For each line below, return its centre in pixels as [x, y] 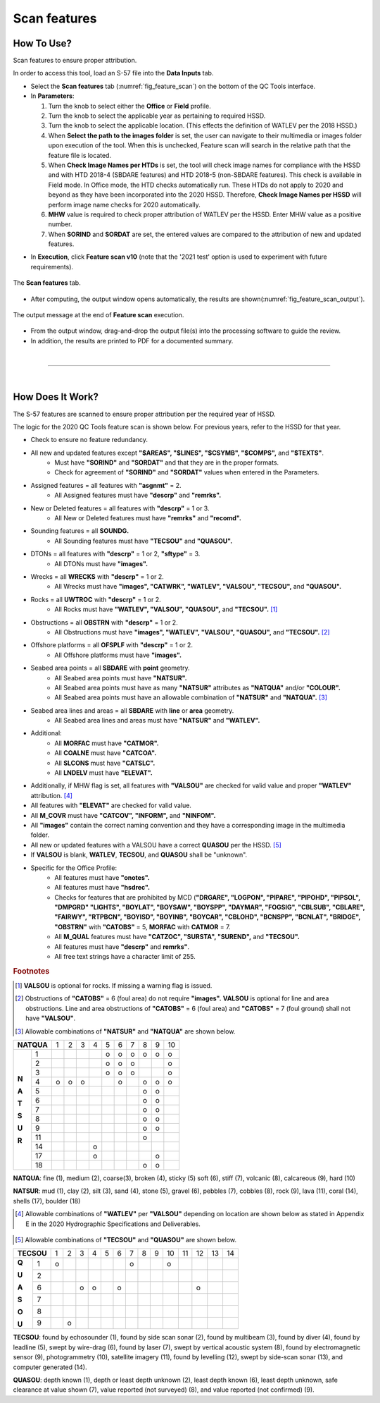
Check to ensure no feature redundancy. [89, 440]
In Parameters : [52, 96]
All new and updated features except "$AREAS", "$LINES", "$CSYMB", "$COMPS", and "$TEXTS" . [177, 453]
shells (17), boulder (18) [47, 1201]
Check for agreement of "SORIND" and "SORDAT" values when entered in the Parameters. [187, 472]
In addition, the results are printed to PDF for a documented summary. [132, 341]
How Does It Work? [56, 397]
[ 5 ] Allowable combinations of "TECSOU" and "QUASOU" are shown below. [126, 1240]
